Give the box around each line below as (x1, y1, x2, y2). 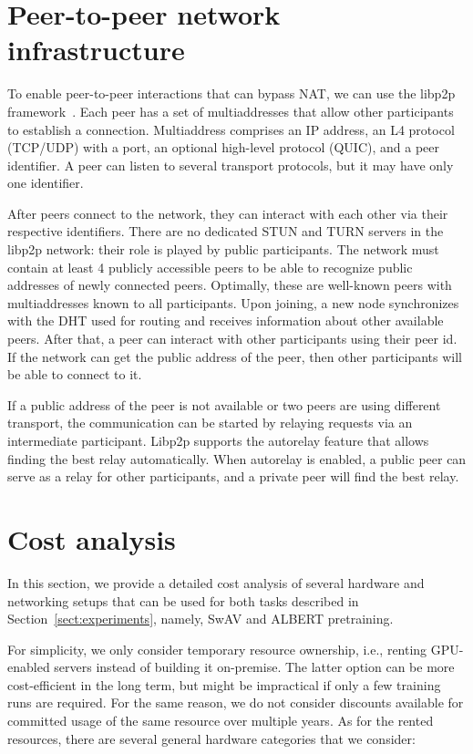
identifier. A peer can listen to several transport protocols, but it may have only (7, 155, 454, 174)
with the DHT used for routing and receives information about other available (7, 311, 444, 330)
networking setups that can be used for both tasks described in (7, 591, 359, 610)
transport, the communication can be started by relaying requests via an (7, 413, 413, 432)
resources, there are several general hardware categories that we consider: (7, 728, 416, 748)
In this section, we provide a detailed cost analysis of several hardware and (7, 573, 425, 592)
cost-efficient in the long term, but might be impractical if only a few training (7, 675, 441, 694)
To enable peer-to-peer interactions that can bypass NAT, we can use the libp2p (7, 84, 456, 103)
